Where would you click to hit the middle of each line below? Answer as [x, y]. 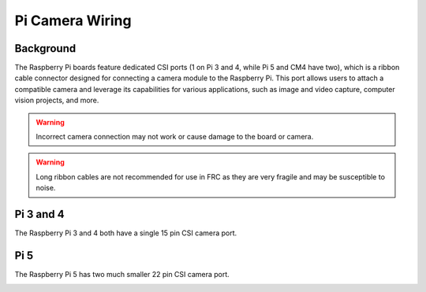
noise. [46, 188]
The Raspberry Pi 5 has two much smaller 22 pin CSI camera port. [122, 274]
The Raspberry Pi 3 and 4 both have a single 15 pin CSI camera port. [126, 233]
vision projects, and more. [57, 100]
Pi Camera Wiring [73, 20]
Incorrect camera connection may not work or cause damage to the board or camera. [175, 137]
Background [45, 48]
